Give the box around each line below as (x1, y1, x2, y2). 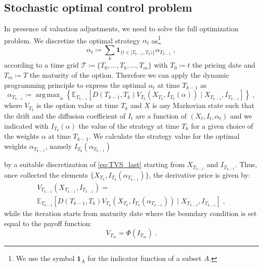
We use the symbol (16, 253, 75, 263)
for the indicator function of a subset (87, 253, 202, 263)
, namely (45, 141, 72, 151)
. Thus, (235, 159, 257, 170)
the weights (4, 131, 39, 141)
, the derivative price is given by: (149, 169, 250, 180)
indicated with (4, 120, 49, 131)
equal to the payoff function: (4, 218, 92, 228)
